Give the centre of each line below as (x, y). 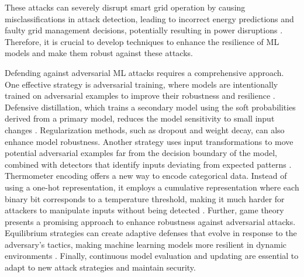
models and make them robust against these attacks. (99, 53)
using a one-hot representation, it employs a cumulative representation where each (152, 187)
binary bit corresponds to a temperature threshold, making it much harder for (145, 198)
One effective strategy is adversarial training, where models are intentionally (141, 84)
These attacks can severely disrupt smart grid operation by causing (125, 7)
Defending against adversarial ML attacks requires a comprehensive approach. (144, 72)
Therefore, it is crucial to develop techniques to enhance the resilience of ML (142, 41)
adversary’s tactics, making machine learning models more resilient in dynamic (146, 244)
